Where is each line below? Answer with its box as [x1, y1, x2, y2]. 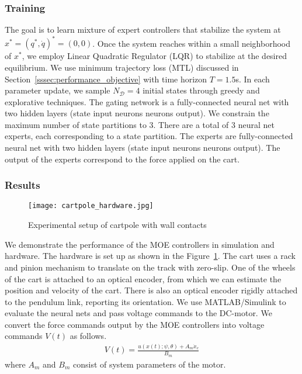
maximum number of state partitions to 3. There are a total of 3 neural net [5, 118, 275, 130]
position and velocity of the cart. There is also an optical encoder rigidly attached [5, 284, 298, 296]
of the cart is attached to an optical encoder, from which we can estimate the [5, 272, 282, 285]
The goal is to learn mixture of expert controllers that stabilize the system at [5, 23, 281, 36]
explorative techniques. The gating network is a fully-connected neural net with [5, 95, 289, 108]
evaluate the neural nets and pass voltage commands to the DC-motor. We [5, 307, 272, 319]
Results [5, 178, 40, 192]
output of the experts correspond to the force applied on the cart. [5, 153, 240, 165]
